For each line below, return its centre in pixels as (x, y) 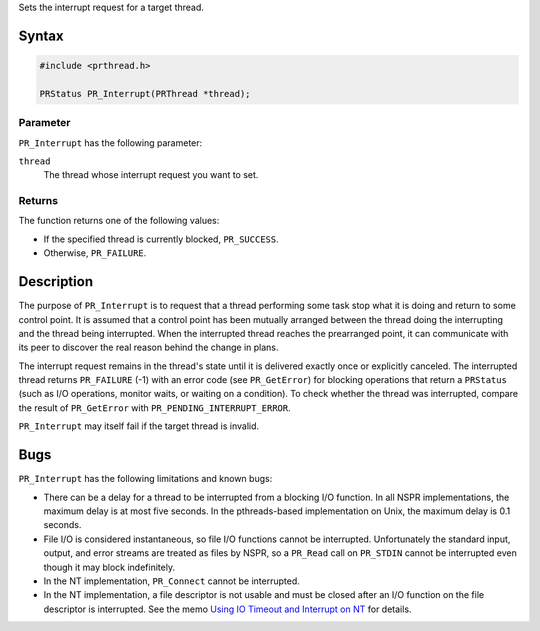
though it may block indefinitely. (109, 567)
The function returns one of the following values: (119, 221)
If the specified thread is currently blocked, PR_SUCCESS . (161, 239)
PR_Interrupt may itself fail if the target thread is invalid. (139, 426)
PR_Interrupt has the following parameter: (110, 142)
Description (56, 281)
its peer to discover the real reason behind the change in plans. (148, 347)
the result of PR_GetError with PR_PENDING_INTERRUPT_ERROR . (154, 407)
